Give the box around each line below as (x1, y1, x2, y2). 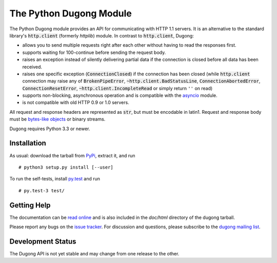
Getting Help (9, 200, 51, 210)
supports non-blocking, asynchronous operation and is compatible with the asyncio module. (22, 92, 217, 98)
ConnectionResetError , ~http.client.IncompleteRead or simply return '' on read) (22, 85, 213, 91)
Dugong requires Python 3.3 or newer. (9, 126, 90, 132)
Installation (9, 139, 46, 148)
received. (22, 64, 43, 70)
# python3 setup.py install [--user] (18, 164, 114, 170)
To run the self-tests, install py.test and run (9, 176, 100, 182)
